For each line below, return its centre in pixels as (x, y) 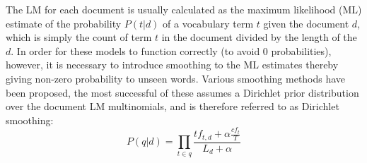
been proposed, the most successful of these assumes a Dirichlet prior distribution (182, 92)
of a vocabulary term (208, 23)
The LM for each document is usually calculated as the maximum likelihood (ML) (184, 9)
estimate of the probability (64, 23)
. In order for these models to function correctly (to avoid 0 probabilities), (171, 50)
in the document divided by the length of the (259, 37)
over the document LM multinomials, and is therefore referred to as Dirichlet (173, 106)
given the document (306, 23)
